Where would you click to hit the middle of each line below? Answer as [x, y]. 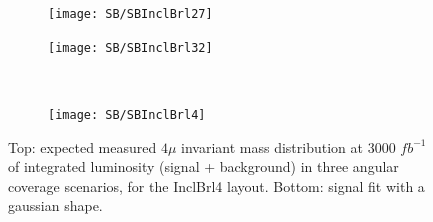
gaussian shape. [55, 205]
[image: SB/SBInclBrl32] [130, 47]
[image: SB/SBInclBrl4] [127, 114]
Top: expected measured [82, 146]
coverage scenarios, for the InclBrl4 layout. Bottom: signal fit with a [216, 185]
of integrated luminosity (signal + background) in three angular [203, 166]
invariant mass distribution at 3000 [288, 146]
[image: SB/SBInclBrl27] [130, 14]
